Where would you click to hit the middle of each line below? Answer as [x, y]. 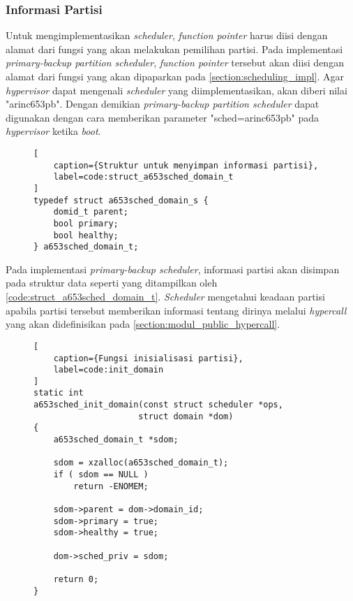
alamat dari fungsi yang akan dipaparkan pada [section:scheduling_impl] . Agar [175, 76]
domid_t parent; [91, 212]
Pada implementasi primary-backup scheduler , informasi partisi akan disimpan [173, 269]
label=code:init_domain [108, 370]
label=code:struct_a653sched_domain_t [143, 177]
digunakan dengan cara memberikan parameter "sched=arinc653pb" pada [163, 117]
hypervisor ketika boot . [53, 131]
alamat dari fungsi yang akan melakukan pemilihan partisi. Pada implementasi [174, 49]
